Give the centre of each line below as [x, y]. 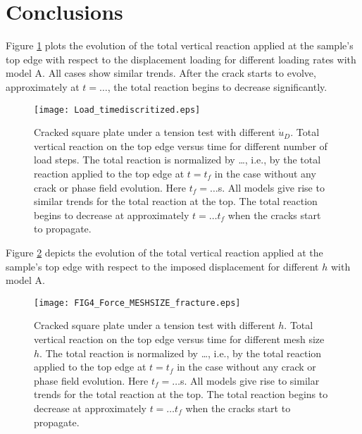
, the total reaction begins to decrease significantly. [217, 86]
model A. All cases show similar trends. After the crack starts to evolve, [161, 73]
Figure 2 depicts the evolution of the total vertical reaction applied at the [164, 252]
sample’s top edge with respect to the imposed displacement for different [162, 266]
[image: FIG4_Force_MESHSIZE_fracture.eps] [137, 303]
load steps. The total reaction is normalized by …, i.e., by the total [177, 160]
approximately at [43, 86]
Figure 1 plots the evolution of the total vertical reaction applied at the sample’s [180, 45]
